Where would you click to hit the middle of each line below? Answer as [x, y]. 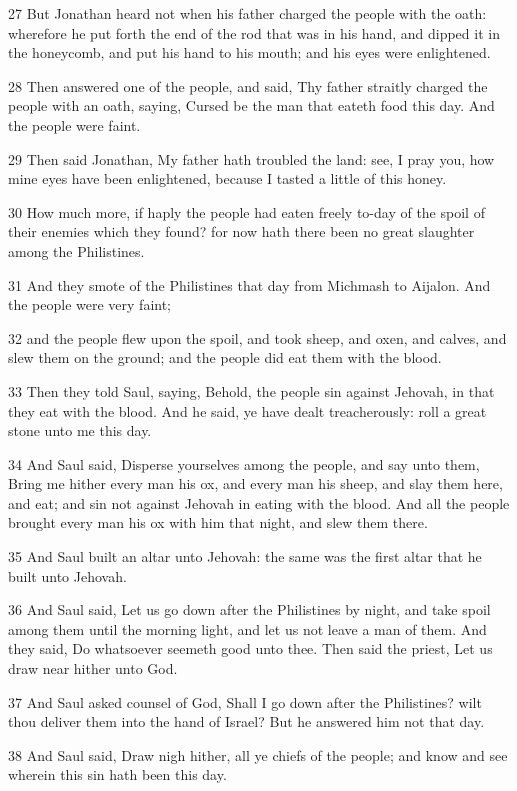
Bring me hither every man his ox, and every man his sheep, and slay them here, [255, 483]
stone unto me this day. [80, 430]
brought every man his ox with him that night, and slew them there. [218, 522]
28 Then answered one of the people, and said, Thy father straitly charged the [248, 85]
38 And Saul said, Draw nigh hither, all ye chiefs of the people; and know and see [258, 754]
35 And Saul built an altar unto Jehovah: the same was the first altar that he [245, 556]
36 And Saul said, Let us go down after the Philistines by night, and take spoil [249, 609]
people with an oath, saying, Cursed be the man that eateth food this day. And [251, 105]
